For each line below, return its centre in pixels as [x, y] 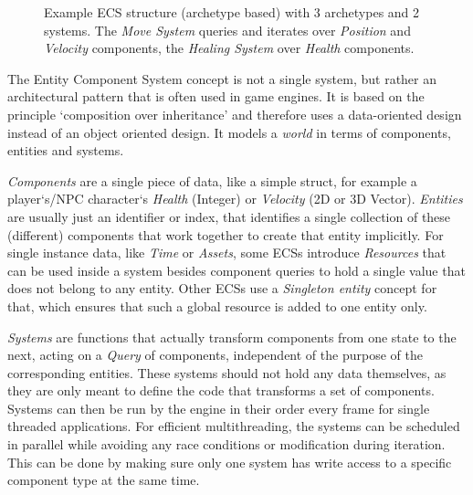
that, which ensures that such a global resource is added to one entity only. [217, 305]
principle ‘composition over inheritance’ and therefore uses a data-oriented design [235, 114]
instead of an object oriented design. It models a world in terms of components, [229, 132]
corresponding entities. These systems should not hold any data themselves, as [227, 372]
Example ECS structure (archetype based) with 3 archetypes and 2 [232, 12]
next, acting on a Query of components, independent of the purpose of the [215, 355]
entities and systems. [66, 150]
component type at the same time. [104, 480]
